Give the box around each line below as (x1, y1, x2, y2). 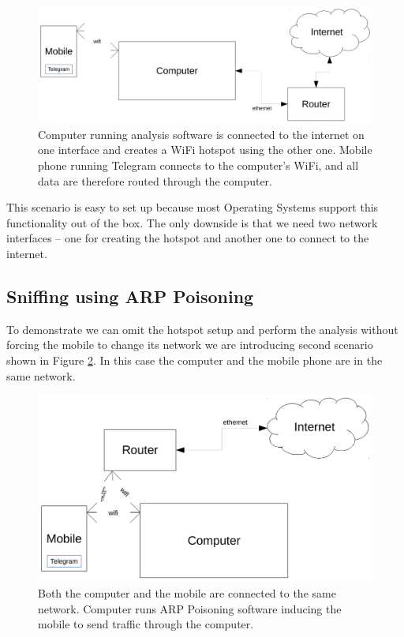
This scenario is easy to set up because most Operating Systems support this (6, 199, 379, 215)
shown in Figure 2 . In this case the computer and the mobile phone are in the (6, 351, 383, 368)
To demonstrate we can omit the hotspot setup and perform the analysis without (6, 320, 398, 337)
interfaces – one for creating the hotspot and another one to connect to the (6, 230, 369, 246)
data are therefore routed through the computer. (38, 172, 272, 189)
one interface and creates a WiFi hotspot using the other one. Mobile (38, 141, 372, 158)
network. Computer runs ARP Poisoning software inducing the (38, 600, 342, 616)
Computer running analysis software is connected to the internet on (38, 126, 365, 142)
